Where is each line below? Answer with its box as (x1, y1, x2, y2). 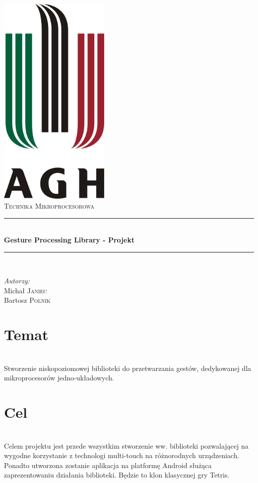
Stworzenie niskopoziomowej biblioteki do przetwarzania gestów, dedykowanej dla (4, 362, 252, 373)
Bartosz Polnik (4, 295, 51, 305)
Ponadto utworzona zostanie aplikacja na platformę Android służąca (4, 460, 212, 470)
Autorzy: (4, 275, 30, 286)
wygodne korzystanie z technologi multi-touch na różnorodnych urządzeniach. (4, 450, 240, 461)
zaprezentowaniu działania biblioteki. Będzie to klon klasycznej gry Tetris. (4, 470, 230, 480)
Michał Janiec (4, 285, 47, 295)
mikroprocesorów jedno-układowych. (4, 372, 114, 383)
